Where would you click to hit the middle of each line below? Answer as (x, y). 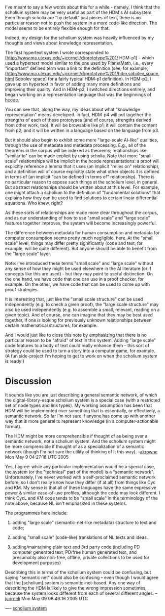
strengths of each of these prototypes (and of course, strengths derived (78, 120)
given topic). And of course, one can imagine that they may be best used (79, 315)
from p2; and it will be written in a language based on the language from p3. (82, 130)
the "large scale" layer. (28, 254)
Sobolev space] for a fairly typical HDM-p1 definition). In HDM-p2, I (83, 79)
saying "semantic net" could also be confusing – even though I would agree (82, 577)
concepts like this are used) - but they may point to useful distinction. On (79, 274)
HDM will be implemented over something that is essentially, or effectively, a (82, 410)
